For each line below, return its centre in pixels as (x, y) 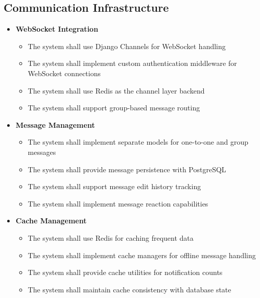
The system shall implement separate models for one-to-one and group (138, 142)
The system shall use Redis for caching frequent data (111, 237)
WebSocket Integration (57, 29)
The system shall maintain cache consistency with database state (129, 289)
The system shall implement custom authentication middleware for (132, 63)
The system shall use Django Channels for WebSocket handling (127, 46)
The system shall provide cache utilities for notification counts (125, 272)
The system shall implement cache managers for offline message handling (142, 255)
